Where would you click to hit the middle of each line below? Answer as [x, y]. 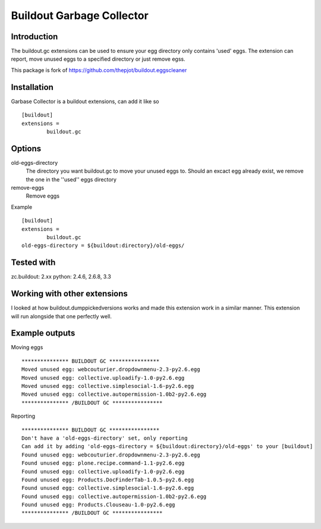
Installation [32, 87]
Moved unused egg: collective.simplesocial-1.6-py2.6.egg [108, 386]
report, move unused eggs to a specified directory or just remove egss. [98, 59]
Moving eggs [27, 348]
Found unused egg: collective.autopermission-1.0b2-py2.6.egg [114, 496]
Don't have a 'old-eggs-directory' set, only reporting [105, 438]
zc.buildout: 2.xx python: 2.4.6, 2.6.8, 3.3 [61, 277]
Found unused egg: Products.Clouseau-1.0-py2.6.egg [98, 505]
